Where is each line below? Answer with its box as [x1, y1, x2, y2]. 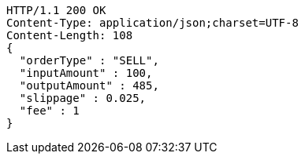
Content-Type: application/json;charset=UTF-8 [6, 16, 299, 29]
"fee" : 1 [19, 104, 80, 117]
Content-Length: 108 [6, 29, 133, 42]
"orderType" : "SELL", [19, 54, 159, 67]
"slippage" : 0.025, [19, 92, 147, 104]
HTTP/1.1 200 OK [6, 4, 106, 16]
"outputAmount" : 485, [19, 79, 159, 92]
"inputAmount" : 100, [19, 67, 153, 79]
